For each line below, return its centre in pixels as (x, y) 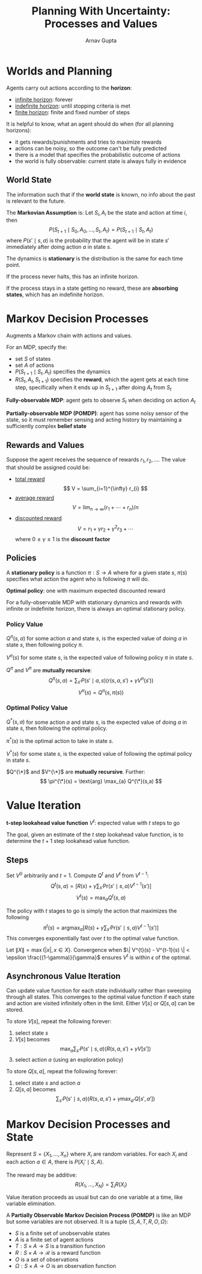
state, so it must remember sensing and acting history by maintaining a (94, 420)
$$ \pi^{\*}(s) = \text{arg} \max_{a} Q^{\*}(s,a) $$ (101, 781)
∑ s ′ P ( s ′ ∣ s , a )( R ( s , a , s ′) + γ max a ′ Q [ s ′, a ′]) (106, 1100)
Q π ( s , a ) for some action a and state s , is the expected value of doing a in (97, 638)
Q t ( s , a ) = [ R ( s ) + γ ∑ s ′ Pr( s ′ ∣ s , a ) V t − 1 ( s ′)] (101, 886)
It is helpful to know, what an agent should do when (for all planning (90, 124)
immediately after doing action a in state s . (59, 247)
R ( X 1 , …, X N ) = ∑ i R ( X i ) (101, 1185)
